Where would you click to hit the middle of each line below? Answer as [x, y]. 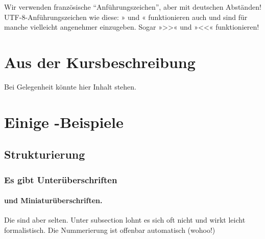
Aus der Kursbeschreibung [100, 62]
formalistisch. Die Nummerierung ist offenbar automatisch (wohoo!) [110, 230]
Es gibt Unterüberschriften [61, 179]
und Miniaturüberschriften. [53, 200]
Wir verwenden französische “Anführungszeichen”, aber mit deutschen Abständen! [133, 7]
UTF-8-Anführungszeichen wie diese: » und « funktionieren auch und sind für [126, 17]
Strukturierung [45, 154]
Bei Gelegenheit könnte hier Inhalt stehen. [70, 86]
